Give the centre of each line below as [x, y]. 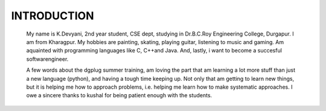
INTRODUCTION [53, 16]
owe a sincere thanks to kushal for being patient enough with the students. [119, 95]
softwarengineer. [47, 59]
